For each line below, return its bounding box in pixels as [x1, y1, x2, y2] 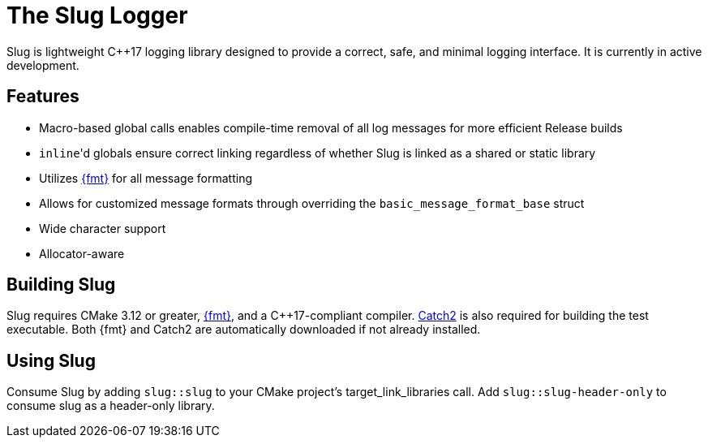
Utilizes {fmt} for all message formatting [39, 170, 252, 185]
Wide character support [39, 221, 166, 235]
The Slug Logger [6, 2, 188, 29]
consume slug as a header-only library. [6, 399, 215, 413]
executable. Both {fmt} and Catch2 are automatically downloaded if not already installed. [6, 322, 481, 337]
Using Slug [6, 350, 96, 371]
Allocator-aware [39, 246, 125, 261]
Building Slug [6, 274, 116, 295]
